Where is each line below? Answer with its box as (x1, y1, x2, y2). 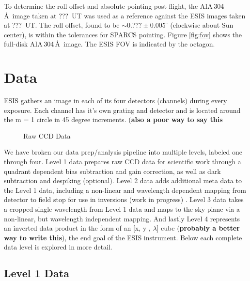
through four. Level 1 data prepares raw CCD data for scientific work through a (4, 156, 241, 167)
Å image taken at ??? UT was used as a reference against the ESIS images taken (4, 10, 246, 20)
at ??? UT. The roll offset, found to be (4, 20, 120, 30)
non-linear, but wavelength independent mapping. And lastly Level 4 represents (4, 213, 240, 223)
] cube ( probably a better (156, 223, 240, 233)
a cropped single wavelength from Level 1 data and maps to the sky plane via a (4, 204, 240, 214)
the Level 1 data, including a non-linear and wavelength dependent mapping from (4, 185, 247, 195)
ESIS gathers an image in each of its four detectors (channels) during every (4, 95, 227, 106)
